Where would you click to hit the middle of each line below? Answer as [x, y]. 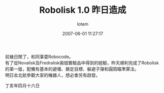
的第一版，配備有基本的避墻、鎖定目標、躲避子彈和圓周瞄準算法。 [72, 69]
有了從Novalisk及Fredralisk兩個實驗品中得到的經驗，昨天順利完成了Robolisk [82, 62]
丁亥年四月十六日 [22, 85]
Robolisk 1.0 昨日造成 [83, 10]
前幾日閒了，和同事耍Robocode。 [39, 57]
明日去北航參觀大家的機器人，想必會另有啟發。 [52, 75]
